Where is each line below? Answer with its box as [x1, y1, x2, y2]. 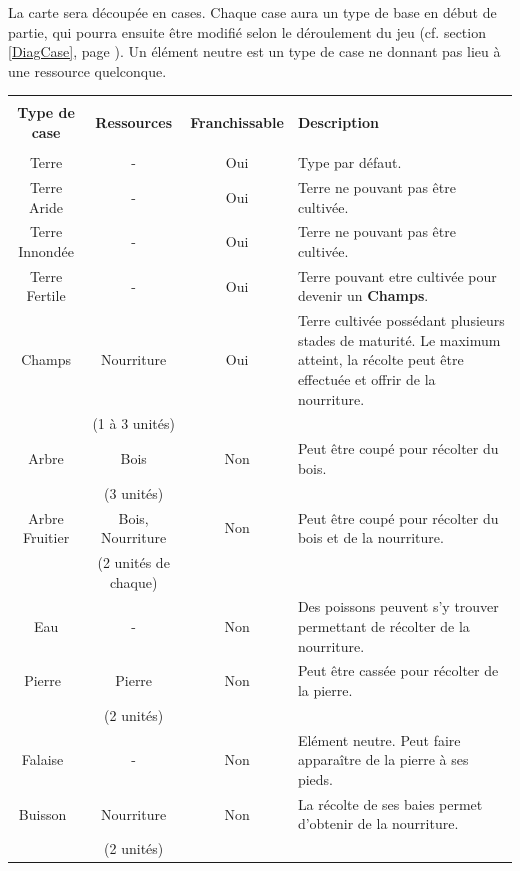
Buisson [18, 803, 67, 824]
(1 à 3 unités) [92, 413, 175, 434]
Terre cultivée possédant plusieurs [297, 310, 505, 331]
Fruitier [22, 527, 70, 548]
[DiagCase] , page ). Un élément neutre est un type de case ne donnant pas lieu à [8, 41, 501, 62]
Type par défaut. [297, 152, 402, 173]
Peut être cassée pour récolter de [297, 660, 499, 681]
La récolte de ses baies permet [297, 793, 483, 814]
